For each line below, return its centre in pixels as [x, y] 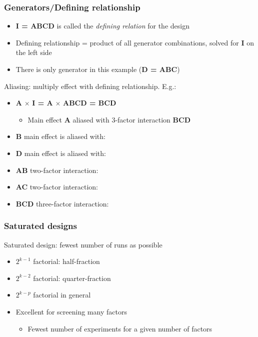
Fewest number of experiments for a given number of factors [120, 328]
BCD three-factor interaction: [62, 203]
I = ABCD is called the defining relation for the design [102, 26]
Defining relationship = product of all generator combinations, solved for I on [135, 42]
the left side [34, 52]
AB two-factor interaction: [57, 170]
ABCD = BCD [89, 103]
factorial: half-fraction [66, 261]
